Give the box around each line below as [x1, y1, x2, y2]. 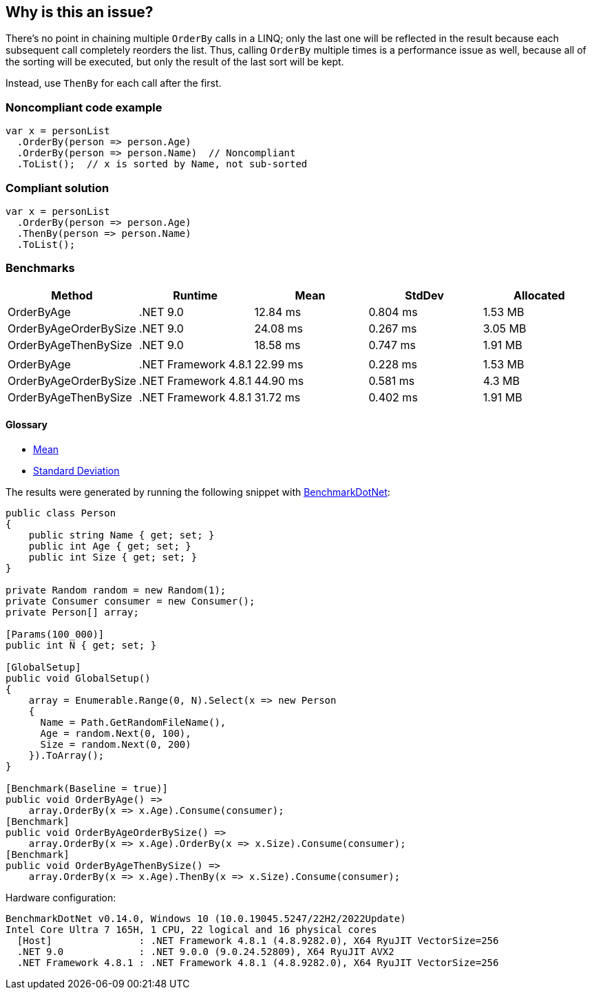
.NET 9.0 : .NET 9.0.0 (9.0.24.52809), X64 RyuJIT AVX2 [17, 945, 394, 957]
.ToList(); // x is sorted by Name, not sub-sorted [17, 158, 308, 170]
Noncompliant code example [6, 100, 162, 114]
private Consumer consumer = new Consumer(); [6, 595, 255, 607]
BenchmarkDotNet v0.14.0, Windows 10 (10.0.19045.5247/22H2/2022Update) [6, 912, 406, 924]
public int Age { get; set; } [28, 540, 191, 552]
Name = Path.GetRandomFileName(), [40, 716, 226, 728]
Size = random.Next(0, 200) [40, 738, 191, 750]
